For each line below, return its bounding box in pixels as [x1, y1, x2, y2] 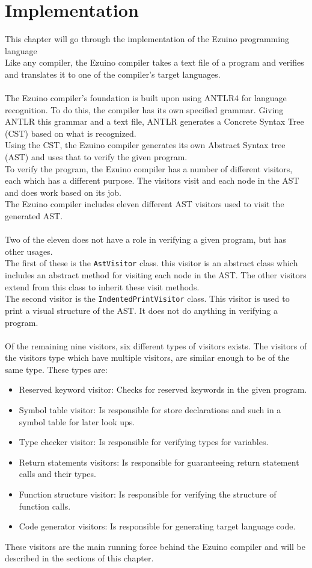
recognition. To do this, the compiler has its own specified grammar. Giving [5, 103, 284, 116]
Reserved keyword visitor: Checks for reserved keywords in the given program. [19, 383, 307, 396]
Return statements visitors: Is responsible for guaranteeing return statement [19, 455, 299, 468]
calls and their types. [19, 467, 96, 480]
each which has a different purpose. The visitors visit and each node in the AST [5, 174, 299, 187]
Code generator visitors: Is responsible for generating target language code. [19, 520, 296, 532]
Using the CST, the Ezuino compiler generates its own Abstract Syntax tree [5, 139, 286, 151]
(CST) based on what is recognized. [5, 126, 136, 139]
